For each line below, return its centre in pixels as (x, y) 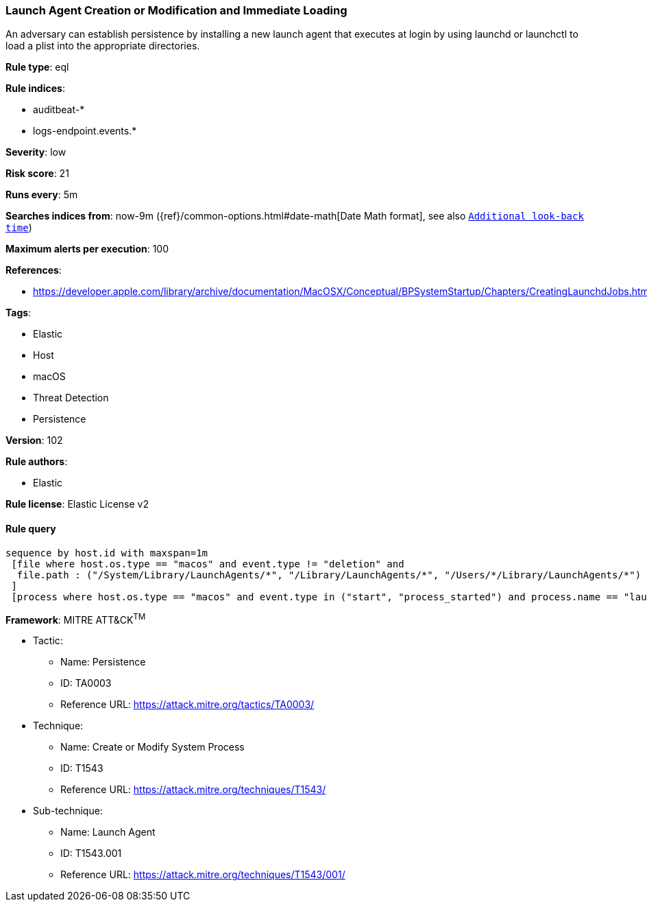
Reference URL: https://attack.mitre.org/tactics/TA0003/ (187, 705)
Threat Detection (71, 398)
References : (34, 270)
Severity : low (36, 152)
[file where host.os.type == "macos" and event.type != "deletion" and (208, 564)
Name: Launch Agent (108, 832)
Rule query (31, 528)
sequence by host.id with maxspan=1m (107, 553)
